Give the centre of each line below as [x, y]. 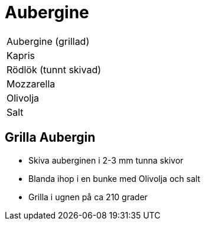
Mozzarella [31, 84]
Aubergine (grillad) [48, 41]
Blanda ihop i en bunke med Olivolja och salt [114, 178]
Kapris [21, 55]
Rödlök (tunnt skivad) [54, 69]
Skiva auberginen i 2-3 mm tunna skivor [106, 160]
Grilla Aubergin [50, 138]
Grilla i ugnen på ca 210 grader [88, 197]
